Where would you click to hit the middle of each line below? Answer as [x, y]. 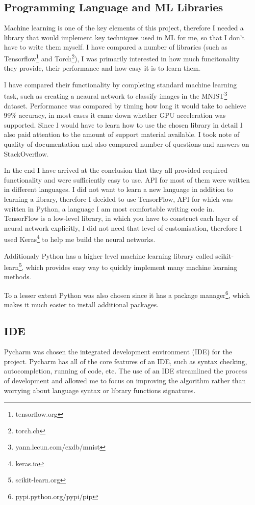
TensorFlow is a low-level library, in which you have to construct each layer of [121, 218]
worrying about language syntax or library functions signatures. [100, 390]
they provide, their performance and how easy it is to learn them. [102, 68]
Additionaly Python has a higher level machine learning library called [109, 255]
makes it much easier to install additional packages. [81, 305]
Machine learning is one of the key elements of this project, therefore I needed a [124, 28]
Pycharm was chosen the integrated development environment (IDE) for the [118, 352]
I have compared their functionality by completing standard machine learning [120, 84]
